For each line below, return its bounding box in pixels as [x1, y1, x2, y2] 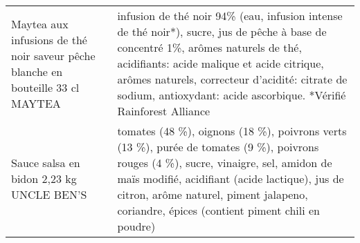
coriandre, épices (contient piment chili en [117, 202, 320, 218]
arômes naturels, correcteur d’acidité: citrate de [117, 71, 348, 87]
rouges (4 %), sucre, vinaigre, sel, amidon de [117, 155, 332, 171]
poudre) [117, 218, 156, 234]
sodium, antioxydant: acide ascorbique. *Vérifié [117, 87, 346, 103]
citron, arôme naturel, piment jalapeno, [117, 186, 308, 202]
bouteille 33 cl [11, 79, 80, 95]
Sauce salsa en [11, 155, 80, 171]
